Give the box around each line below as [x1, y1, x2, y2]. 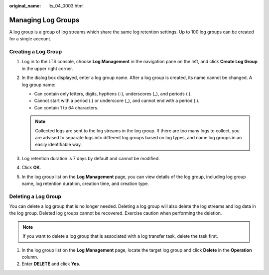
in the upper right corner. [21, 65, 73, 72]
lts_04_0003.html [48, 3, 84, 8]
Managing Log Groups [9, 15, 80, 24]
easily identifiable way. [35, 142, 82, 148]
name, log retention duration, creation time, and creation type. [21, 181, 149, 186]
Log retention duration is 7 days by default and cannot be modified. [21, 155, 160, 161]
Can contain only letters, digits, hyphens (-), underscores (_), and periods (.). [34, 91, 192, 96]
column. [21, 254, 38, 260]
